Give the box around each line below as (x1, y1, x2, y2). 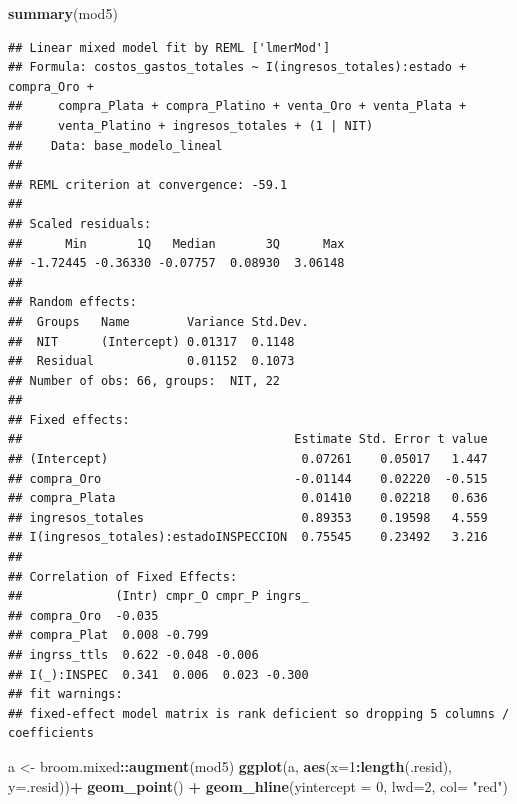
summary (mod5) (8, 3, 118, 23)
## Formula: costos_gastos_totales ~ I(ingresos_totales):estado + (8, 60, 467, 75)
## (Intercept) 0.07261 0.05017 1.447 (8, 452, 488, 467)
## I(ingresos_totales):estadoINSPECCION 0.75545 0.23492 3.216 (8, 530, 488, 545)
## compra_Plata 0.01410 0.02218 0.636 (8, 491, 488, 506)
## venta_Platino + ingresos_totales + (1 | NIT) (8, 118, 374, 133)
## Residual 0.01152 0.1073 (8, 354, 295, 369)
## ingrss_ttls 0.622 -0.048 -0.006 (8, 648, 259, 662)
